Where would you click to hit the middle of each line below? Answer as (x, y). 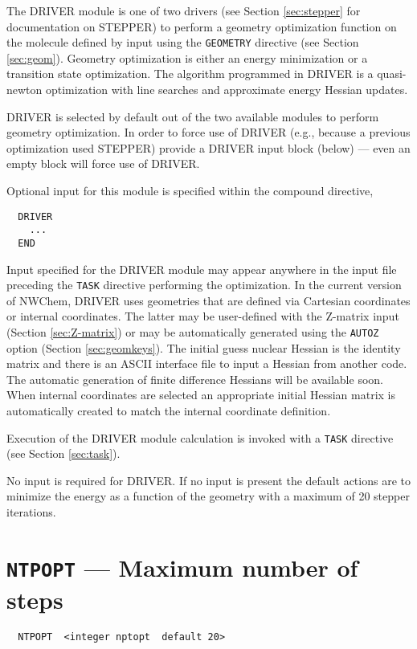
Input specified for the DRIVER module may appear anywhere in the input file (202, 269)
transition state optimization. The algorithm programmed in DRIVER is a (190, 73)
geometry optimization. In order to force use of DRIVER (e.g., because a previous (208, 132)
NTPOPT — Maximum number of (182, 567)
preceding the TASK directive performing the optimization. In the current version (204, 285)
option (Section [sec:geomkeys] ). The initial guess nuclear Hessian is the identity (204, 347)
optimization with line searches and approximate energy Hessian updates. (227, 90)
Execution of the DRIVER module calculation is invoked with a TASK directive (200, 437)
